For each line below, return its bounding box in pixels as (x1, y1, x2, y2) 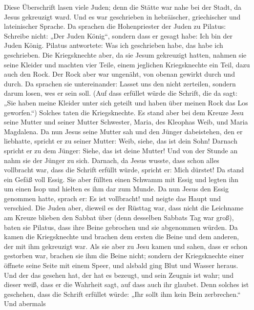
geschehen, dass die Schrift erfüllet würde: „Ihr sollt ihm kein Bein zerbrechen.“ (4, 289, 241, 299)
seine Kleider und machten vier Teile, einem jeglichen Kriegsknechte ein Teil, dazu (4, 59, 250, 69)
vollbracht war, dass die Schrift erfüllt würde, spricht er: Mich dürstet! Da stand (4, 165, 244, 175)
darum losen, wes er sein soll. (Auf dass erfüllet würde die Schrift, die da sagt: (4, 88, 237, 98)
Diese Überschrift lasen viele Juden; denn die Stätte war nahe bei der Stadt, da (4, 2, 242, 12)
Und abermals (4, 298, 46, 309)
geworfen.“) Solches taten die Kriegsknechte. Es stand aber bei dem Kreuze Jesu (4, 107, 244, 117)
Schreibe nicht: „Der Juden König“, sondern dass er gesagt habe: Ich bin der (4, 30, 233, 41)
